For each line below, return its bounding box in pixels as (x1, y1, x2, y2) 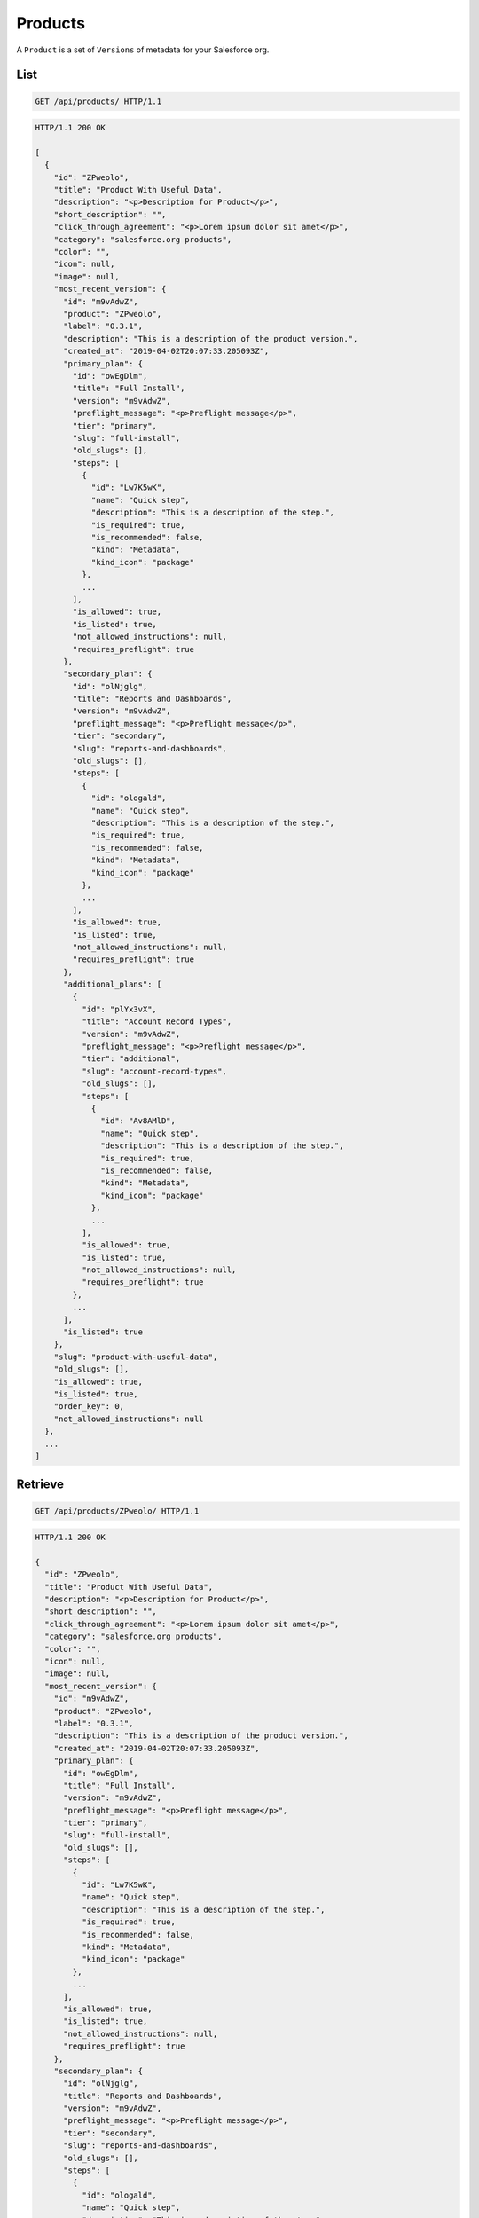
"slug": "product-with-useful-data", (53, 1351, 218, 1362)
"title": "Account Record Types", (81, 1017, 232, 1026)
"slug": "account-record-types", (81, 1066, 228, 1076)
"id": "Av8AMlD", (100, 1116, 177, 1126)
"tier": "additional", (81, 1054, 181, 1064)
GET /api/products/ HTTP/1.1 (35, 96, 162, 106)
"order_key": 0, (53, 1402, 124, 1412)
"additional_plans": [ (63, 979, 162, 989)
